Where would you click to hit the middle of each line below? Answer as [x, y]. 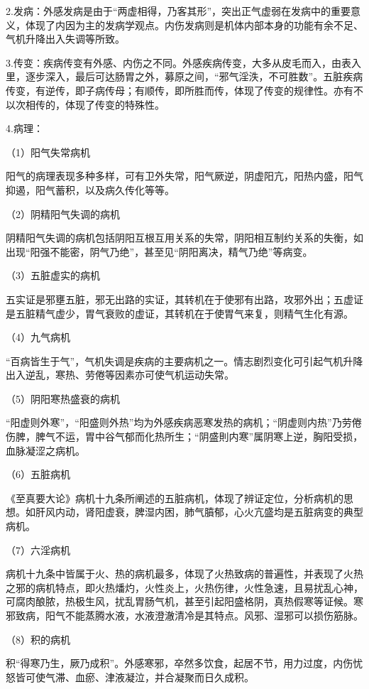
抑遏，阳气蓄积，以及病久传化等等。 [90, 189]
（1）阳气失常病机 [48, 152]
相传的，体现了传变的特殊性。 [95, 104]
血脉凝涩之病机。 [45, 450]
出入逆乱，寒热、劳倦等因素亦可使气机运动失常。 [120, 375]
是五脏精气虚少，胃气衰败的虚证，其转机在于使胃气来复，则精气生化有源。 [180, 313]
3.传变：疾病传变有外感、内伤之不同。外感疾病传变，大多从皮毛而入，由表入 [183, 62]
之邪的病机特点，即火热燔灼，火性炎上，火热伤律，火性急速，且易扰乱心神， [184, 587]
